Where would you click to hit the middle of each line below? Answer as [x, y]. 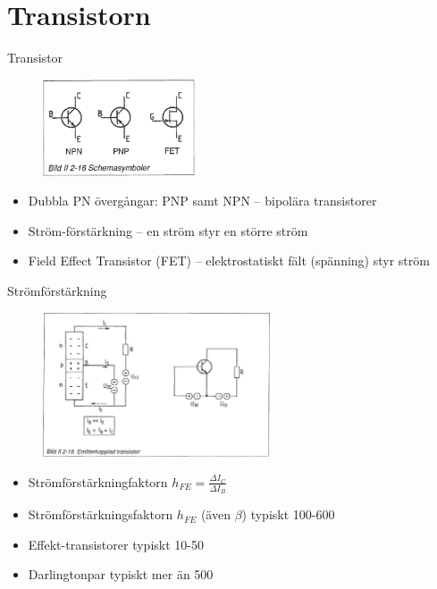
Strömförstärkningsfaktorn [101, 514]
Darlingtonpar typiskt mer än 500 [121, 574]
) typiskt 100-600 [288, 514]
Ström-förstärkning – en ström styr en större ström [168, 230]
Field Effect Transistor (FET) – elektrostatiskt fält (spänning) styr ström [229, 261]
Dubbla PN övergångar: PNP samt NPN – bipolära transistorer [202, 201]
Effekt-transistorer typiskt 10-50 [116, 544]
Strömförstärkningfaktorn [98, 481]
